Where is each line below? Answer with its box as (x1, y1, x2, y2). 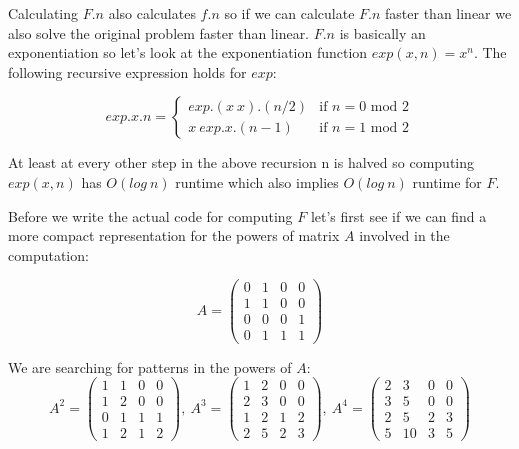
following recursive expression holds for (8, 61, 247, 82)
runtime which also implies (175, 171, 339, 192)
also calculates (108, 3, 196, 23)
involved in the (359, 225, 450, 246)
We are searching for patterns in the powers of (8, 356, 292, 377)
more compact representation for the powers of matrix (8, 225, 340, 246)
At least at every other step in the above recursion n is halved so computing (8, 152, 475, 173)
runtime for (412, 171, 482, 192)
